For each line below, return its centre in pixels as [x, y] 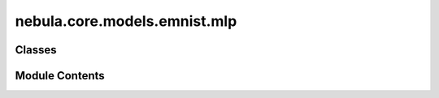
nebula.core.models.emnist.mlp [126, 21]
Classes [36, 50]
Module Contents [60, 76]
